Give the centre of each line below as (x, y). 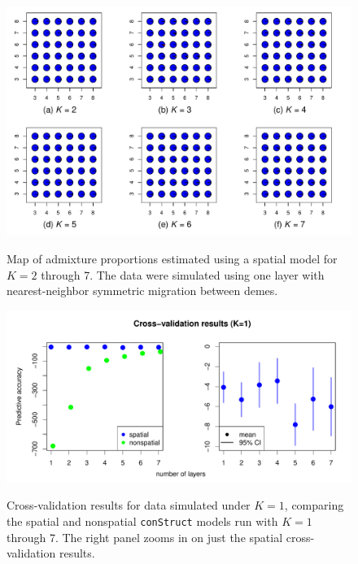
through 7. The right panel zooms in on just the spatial (145, 537)
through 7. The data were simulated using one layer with (183, 274)
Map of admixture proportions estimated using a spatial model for (172, 258)
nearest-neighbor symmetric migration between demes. (142, 291)
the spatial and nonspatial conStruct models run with (142, 521)
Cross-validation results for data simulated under (129, 505)
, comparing (314, 505)
